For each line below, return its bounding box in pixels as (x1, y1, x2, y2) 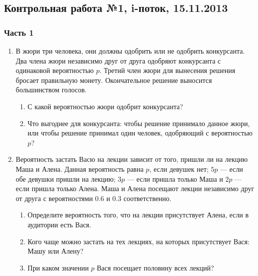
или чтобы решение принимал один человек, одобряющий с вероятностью (27, 128, 253, 138)
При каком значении (27, 262, 89, 273)
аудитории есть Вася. (27, 219, 91, 229)
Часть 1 (4, 26, 34, 38)
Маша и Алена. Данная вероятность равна (15, 163, 144, 174)
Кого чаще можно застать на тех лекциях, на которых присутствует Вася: (27, 236, 250, 246)
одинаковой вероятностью (15, 65, 94, 75)
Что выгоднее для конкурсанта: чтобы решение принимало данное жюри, (27, 118, 250, 128)
